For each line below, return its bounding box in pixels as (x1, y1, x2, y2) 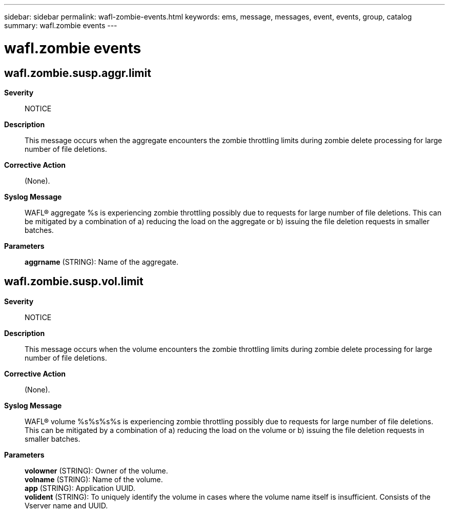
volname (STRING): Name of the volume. (25, 475, 163, 484)
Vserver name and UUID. (25, 501, 108, 510)
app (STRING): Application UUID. (25, 483, 135, 492)
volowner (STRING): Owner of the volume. (25, 466, 168, 475)
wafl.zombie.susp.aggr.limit (4, 66, 151, 80)
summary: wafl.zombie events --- (4, 21, 117, 30)
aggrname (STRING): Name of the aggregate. (25, 257, 178, 266)
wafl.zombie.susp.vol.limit (4, 275, 144, 288)
